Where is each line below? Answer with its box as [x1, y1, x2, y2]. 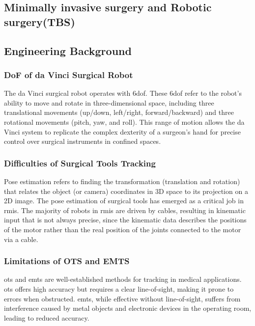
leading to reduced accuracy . [4, 312, 89, 323]
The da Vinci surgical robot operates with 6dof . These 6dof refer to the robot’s [4, 88, 242, 98]
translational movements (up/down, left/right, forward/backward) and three [4, 107, 234, 117]
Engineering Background [4, 43, 132, 58]
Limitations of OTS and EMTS [4, 255, 130, 267]
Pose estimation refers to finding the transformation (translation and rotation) [4, 176, 240, 186]
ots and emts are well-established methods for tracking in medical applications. [4, 274, 242, 284]
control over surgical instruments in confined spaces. [4, 136, 161, 146]
